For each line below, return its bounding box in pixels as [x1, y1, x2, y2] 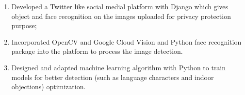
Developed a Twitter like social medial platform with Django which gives [11, 1, 229, 11]
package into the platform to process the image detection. [11, 46, 183, 56]
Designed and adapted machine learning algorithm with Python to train [11, 62, 226, 72]
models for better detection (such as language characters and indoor [11, 72, 214, 82]
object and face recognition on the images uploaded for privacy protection [11, 11, 231, 21]
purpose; [11, 20, 37, 31]
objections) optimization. [11, 81, 86, 92]
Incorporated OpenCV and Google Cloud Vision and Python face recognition [11, 36, 242, 47]
